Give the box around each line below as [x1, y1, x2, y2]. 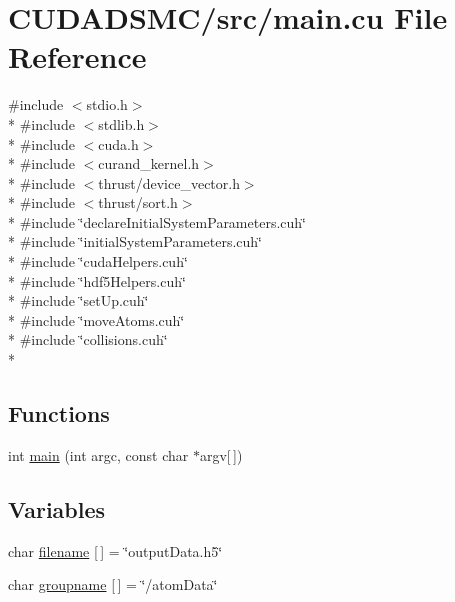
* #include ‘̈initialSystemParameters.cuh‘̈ [8, 231, 263, 252]
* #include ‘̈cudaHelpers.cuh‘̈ [8, 251, 188, 272]
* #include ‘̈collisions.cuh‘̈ [8, 329, 168, 350]
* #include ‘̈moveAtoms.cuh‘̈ [8, 309, 185, 330]
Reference [8, 36, 147, 77]
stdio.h [86, 94, 128, 115]
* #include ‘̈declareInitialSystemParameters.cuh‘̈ [8, 211, 306, 232]
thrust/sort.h [98, 192, 178, 213]
